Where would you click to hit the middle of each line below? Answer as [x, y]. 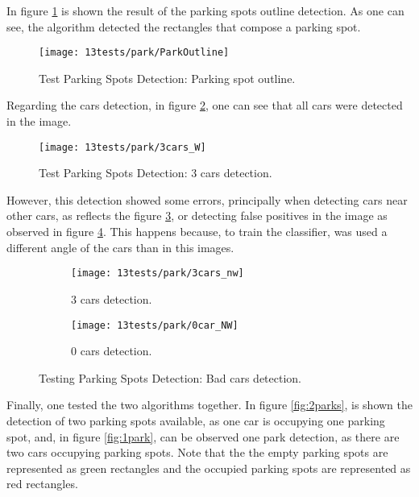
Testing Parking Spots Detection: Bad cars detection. [170, 377]
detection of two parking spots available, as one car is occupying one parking [196, 420]
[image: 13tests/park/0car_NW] [155, 325]
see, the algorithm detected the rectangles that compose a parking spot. [184, 26]
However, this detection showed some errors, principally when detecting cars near [207, 199]
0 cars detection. [112, 351]
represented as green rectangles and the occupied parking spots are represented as [209, 468]
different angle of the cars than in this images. [120, 247]
